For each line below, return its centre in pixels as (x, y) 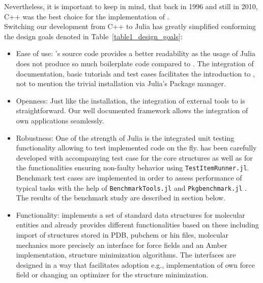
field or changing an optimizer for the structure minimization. (112, 275)
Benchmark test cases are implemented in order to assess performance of (129, 177)
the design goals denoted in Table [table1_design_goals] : (93, 36)
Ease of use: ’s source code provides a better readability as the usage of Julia (136, 53)
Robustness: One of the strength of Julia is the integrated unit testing (125, 137)
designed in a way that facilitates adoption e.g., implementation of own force (135, 264)
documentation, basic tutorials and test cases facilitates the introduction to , (135, 73)
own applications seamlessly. (60, 120)
